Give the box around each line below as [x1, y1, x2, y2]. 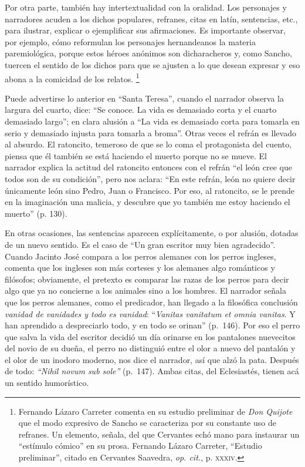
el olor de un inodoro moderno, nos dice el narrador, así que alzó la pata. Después [5, 353, 299, 365]
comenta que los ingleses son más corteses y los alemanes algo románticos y [5, 261, 275, 274]
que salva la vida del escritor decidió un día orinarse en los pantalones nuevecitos [5, 330, 296, 342]
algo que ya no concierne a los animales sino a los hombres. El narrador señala [5, 284, 286, 297]
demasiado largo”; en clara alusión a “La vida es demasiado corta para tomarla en [5, 115, 300, 127]
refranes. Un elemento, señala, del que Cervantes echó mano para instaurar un [18, 428, 300, 440]
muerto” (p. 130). [5, 207, 67, 219]
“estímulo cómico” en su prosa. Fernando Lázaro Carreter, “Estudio [18, 439, 262, 452]
